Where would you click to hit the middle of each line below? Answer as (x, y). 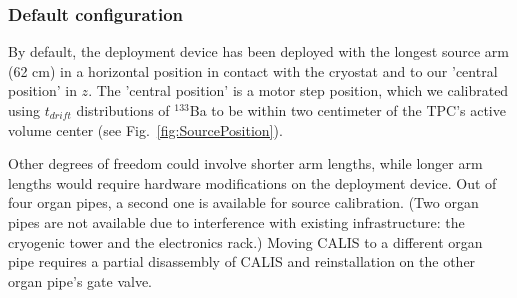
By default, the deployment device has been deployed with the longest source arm (258, 51)
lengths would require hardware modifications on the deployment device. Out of (252, 182)
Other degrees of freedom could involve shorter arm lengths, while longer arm (245, 163)
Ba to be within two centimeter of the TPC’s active (347, 110)
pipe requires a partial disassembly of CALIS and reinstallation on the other (242, 261)
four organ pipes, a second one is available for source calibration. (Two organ (243, 202)
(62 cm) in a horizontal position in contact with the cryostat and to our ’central (253, 70)
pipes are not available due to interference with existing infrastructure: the (236, 221)
